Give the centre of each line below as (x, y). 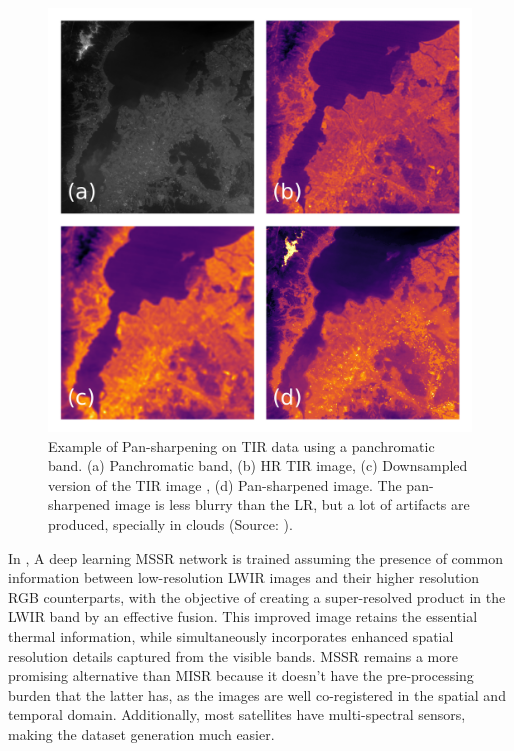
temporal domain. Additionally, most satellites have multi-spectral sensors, (237, 714)
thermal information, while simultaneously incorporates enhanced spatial (231, 635)
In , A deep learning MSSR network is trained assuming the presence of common (255, 557)
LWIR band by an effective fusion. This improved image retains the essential (243, 616)
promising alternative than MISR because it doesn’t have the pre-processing (241, 675)
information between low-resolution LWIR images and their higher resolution (244, 577)
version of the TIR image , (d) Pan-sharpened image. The (225, 484)
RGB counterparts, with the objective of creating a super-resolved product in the (257, 596)
